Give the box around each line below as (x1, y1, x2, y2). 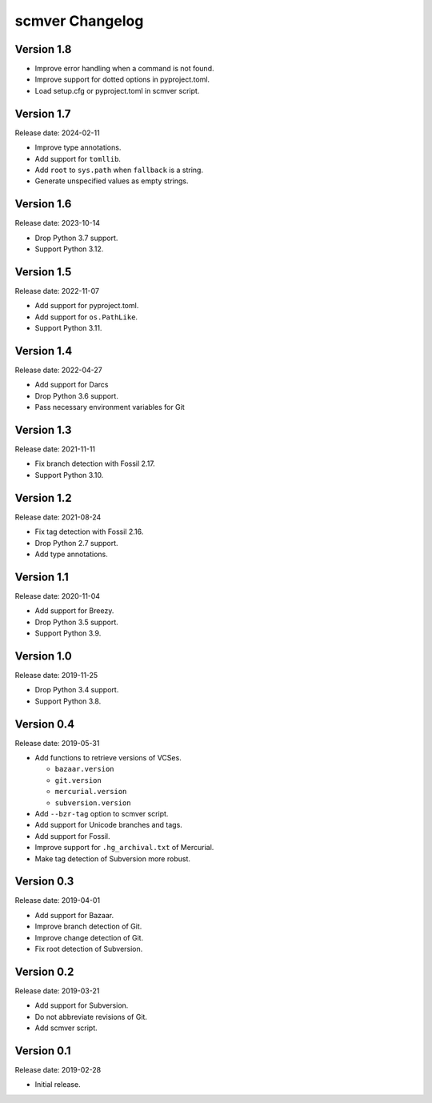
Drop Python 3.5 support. (34, 617, 119, 627)
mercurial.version (54, 787, 127, 796)
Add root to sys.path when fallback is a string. (34, 165, 204, 174)
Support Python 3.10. (34, 470, 104, 479)
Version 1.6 (14, 197, 72, 211)
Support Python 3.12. (34, 244, 104, 254)
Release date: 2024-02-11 (14, 128, 100, 138)
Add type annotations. (34, 549, 108, 559)
